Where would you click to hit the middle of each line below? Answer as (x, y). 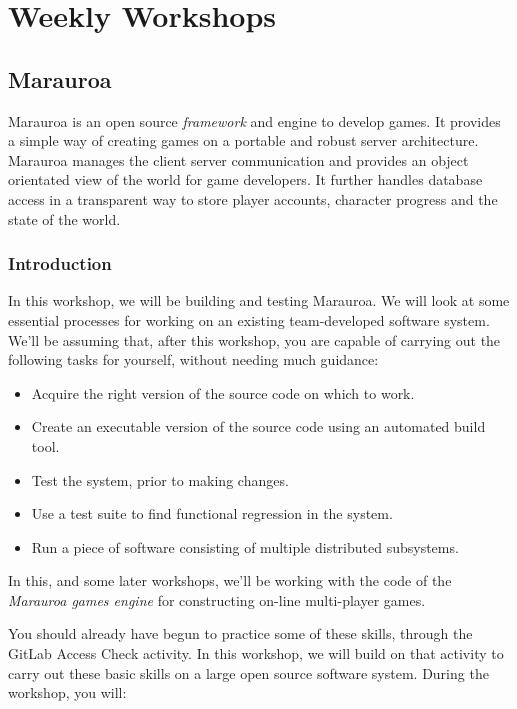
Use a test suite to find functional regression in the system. (212, 513)
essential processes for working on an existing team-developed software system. (249, 319)
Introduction (60, 263)
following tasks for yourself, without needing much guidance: (193, 359)
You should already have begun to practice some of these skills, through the (240, 633)
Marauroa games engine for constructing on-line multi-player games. (217, 599)
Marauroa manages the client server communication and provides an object (238, 159)
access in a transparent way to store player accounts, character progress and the (253, 198)
